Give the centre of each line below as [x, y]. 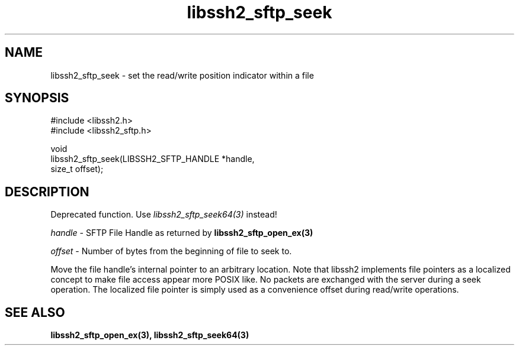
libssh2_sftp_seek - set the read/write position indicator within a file [182, 75]
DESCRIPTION [47, 192]
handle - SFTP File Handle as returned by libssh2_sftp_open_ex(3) [182, 233]
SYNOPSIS [37, 98]
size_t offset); [77, 169]
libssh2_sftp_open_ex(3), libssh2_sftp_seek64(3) [150, 335]
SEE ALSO [35, 312]
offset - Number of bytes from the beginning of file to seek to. [171, 251]
